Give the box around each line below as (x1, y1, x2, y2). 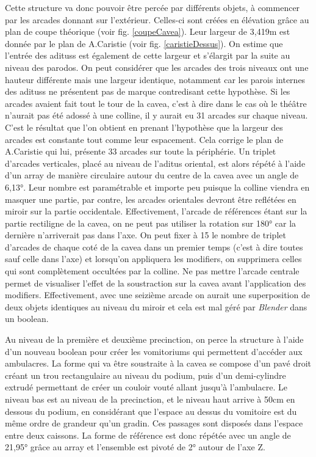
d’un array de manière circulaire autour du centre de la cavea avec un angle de (5, 169, 299, 181)
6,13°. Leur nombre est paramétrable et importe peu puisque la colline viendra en (5, 180, 310, 193)
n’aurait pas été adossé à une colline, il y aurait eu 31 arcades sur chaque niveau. (5, 109, 308, 122)
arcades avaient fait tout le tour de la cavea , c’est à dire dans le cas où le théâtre (5, 97, 307, 109)
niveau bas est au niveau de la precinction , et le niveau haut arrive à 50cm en (5, 393, 295, 405)
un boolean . (5, 312, 49, 325)
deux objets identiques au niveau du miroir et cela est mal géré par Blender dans (5, 300, 307, 313)
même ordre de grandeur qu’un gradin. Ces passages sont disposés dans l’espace (5, 417, 303, 430)
